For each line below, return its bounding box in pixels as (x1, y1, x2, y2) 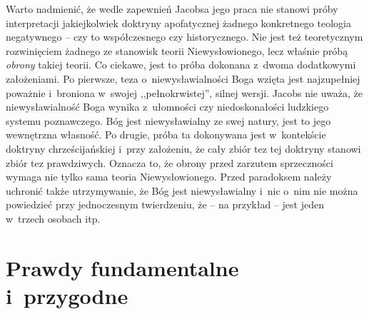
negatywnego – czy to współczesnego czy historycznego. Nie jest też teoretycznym (6, 29, 363, 44)
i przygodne (6, 280, 128, 310)
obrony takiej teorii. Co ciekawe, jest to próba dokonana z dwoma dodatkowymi (6, 57, 356, 72)
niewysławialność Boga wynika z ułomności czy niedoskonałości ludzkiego (6, 99, 329, 114)
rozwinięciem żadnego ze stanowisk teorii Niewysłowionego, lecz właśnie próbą (6, 43, 348, 58)
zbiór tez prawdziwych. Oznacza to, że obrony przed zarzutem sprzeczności (6, 155, 333, 170)
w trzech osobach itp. (6, 211, 101, 226)
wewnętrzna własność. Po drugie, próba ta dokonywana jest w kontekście (6, 127, 326, 142)
